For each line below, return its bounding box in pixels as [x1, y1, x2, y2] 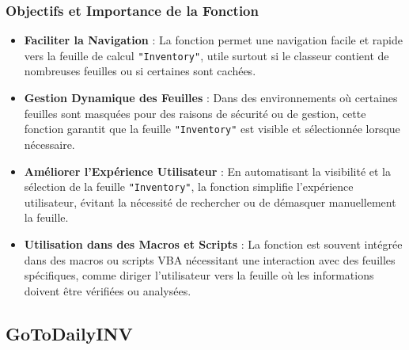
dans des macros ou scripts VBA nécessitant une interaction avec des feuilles [24, 251, 396, 268]
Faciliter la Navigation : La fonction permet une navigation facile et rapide [24, 32, 403, 48]
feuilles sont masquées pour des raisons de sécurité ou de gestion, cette [24, 105, 366, 121]
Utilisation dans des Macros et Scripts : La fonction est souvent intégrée [24, 235, 403, 252]
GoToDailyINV [6, 321, 133, 345]
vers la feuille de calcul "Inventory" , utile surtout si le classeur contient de [24, 47, 389, 63]
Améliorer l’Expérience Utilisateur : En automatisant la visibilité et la [24, 162, 391, 179]
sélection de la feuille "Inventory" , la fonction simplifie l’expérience [24, 178, 354, 195]
